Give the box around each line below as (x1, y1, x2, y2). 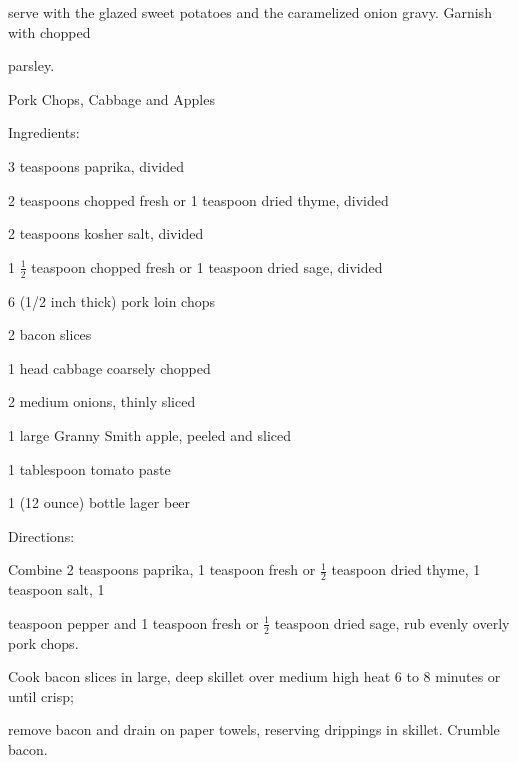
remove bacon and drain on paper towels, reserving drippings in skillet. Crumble (8, 719, 500, 740)
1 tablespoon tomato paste (8, 458, 171, 479)
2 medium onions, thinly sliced (8, 391, 196, 412)
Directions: (8, 525, 75, 546)
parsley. (8, 55, 55, 76)
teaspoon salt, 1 (8, 579, 105, 600)
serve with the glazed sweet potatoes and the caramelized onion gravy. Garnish (8, 2, 492, 22)
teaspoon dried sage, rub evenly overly (274, 612, 510, 633)
